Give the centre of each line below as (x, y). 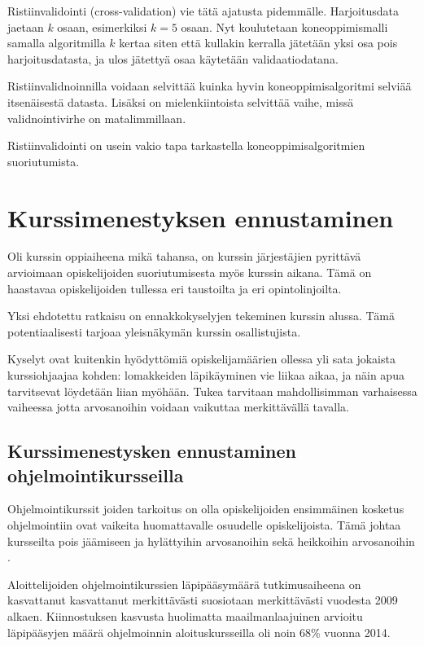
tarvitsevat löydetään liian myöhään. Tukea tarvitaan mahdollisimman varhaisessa (212, 391)
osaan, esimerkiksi (102, 26)
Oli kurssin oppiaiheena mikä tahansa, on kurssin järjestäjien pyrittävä (184, 256)
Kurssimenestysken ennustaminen (152, 451)
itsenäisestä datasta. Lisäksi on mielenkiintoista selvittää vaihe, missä (181, 101)
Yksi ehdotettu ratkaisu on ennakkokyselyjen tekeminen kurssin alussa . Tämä (201, 316)
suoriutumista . (44, 161)
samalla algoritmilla (57, 43)
